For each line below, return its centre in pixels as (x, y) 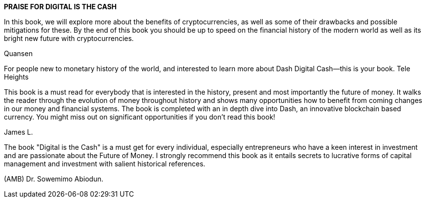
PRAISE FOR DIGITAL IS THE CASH (60, 7)
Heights (16, 77)
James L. (19, 132)
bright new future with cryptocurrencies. (69, 38)
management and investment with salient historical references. (105, 164)
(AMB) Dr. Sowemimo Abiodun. (54, 179)
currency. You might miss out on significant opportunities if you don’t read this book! (140, 117)
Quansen (18, 53)
